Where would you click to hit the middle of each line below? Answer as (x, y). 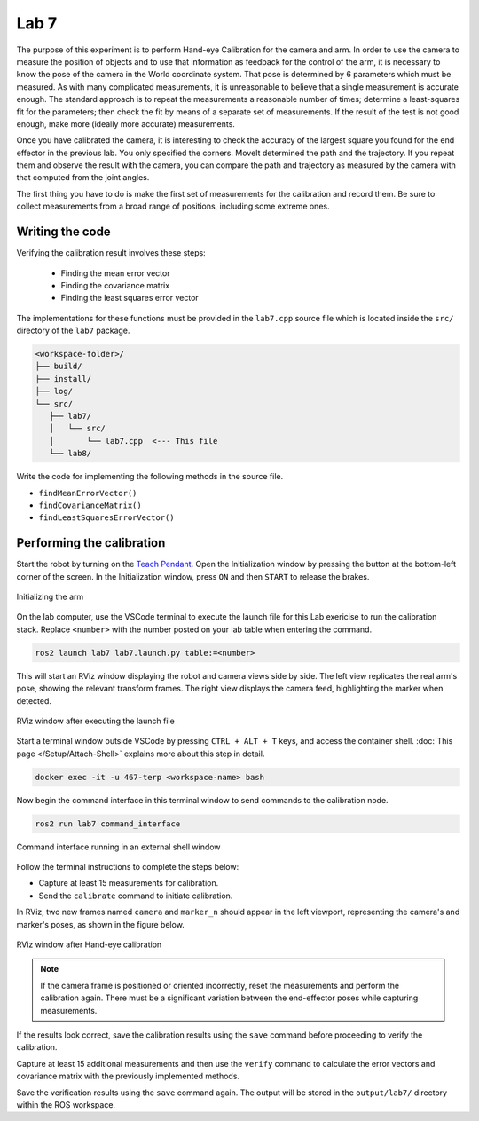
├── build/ (59, 367)
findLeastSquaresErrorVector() (106, 518)
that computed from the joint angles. (83, 178)
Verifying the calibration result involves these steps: (111, 253)
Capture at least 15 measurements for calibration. (129, 883)
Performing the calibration (91, 543)
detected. (34, 700)
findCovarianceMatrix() (90, 505)
